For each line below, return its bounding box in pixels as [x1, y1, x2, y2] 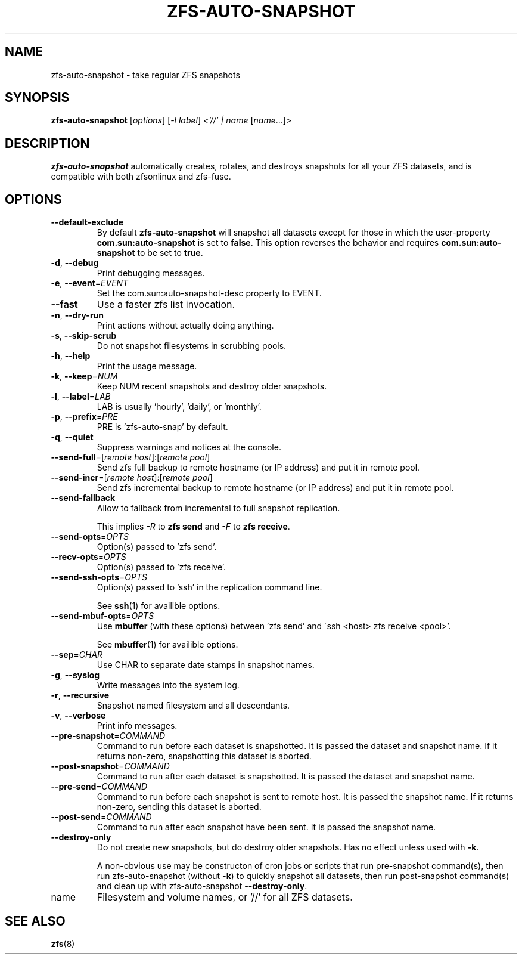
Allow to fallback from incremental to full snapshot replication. [97, 503, 340, 513]
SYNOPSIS [5, 90, 70, 106]
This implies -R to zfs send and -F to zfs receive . [97, 521, 290, 532]
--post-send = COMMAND [51, 812, 152, 822]
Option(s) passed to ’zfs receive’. [97, 562, 226, 573]
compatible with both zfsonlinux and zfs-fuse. [51, 171, 231, 182]
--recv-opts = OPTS [51, 552, 126, 562]
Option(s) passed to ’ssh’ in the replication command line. [97, 582, 322, 593]
